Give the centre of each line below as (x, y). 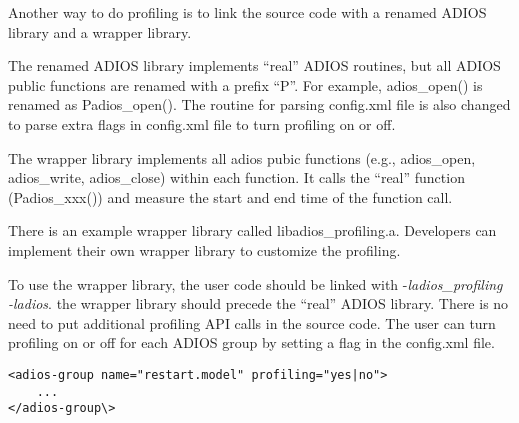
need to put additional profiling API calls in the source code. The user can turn (252, 322)
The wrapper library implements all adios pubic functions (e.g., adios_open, (242, 157)
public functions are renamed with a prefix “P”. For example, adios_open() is (245, 84)
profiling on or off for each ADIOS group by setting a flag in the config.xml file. (251, 342)
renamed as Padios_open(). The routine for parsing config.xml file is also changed (259, 104)
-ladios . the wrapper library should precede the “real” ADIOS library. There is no (258, 303)
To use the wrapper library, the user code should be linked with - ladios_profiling (255, 283)
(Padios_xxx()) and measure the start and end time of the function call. (230, 196)
